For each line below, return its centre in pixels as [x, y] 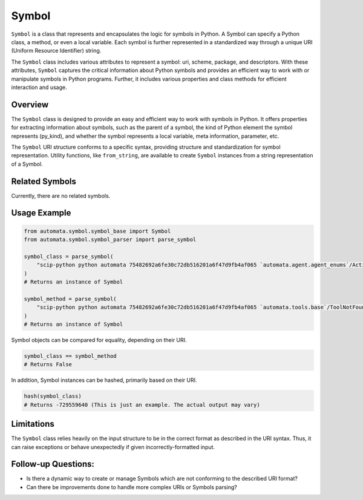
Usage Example [41, 213]
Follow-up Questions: [53, 464]
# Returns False [48, 364]
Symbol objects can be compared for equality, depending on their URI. [99, 340]
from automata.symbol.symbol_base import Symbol [97, 231]
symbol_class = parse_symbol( [69, 256]
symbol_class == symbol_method [70, 356]
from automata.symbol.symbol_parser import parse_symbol [110, 240]
